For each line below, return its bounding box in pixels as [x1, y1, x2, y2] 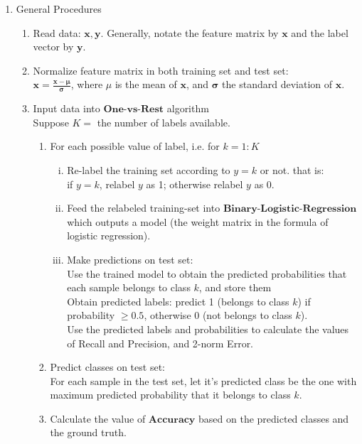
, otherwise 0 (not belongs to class [144, 308, 292, 323]
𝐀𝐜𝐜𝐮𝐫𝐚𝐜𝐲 [148, 414, 196, 425]
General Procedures [16, 1, 102, 16]
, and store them [198, 280, 272, 295]
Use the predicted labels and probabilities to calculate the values [67, 321, 349, 336]
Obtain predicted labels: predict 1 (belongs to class [67, 293, 289, 308]
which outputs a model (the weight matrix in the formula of [67, 214, 329, 229]
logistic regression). [67, 228, 151, 243]
